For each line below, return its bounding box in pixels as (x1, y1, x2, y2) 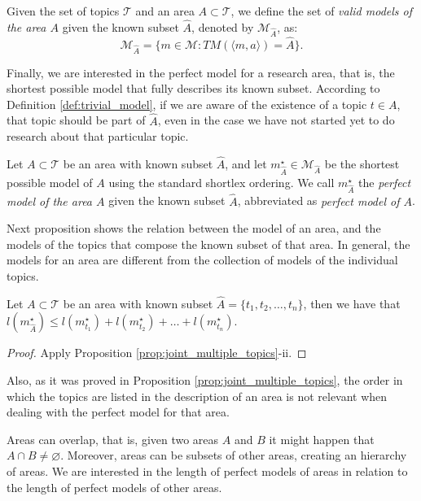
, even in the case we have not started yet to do (157, 111, 395, 129)
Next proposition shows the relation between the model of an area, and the (7, 220, 381, 237)
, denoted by (191, 18, 254, 35)
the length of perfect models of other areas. (7, 478, 222, 495)
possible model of (7, 173, 93, 190)
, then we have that (303, 294, 401, 311)
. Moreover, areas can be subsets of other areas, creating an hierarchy (60, 447, 407, 464)
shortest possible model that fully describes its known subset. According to (7, 80, 380, 97)
